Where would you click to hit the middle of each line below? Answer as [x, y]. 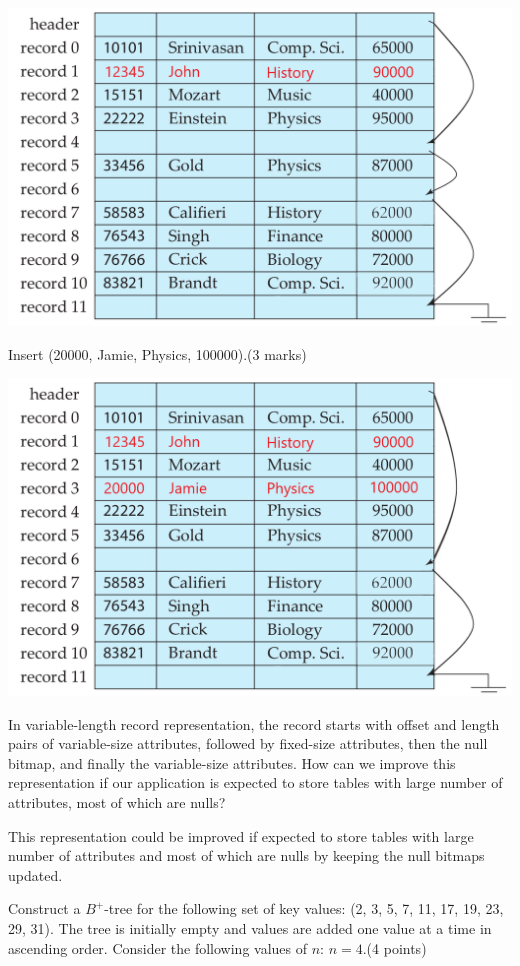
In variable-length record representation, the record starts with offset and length [254, 723]
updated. [35, 874]
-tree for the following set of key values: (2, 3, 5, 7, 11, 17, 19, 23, [304, 908]
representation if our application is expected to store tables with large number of [255, 782]
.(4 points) [394, 947]
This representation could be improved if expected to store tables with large [241, 835]
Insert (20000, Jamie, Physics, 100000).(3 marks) [157, 353]
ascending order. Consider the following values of [158, 947]
